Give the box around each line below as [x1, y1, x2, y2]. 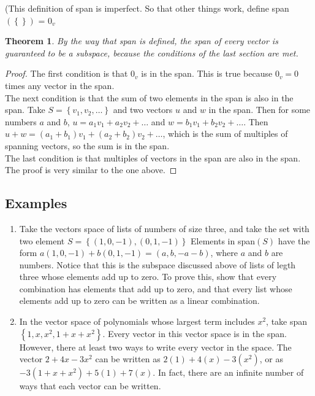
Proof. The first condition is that [5, 67, 128, 80]
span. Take [5, 103, 45, 116]
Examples [5, 193, 67, 212]
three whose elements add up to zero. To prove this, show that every [19, 270, 277, 283]
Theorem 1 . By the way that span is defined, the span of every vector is [5, 34, 278, 47]
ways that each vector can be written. [19, 379, 161, 392]
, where [210, 246, 238, 259]
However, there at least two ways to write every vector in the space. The [19, 340, 292, 353]
